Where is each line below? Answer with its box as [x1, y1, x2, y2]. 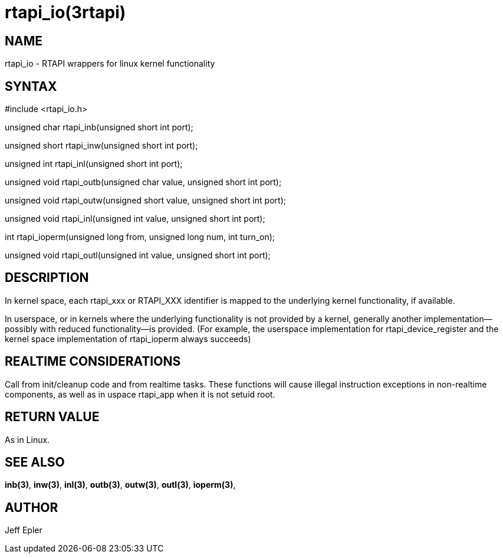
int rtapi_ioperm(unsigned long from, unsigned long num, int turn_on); [5, 232, 275, 242]
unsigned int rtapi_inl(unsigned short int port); [5, 159, 183, 169]
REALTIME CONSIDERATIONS [5, 354, 181, 369]
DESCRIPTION [5, 270, 89, 285]
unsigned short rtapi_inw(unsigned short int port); [5, 140, 198, 151]
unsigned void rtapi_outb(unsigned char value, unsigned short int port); [5, 177, 282, 188]
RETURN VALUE [5, 409, 100, 425]
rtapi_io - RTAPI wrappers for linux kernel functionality [5, 58, 215, 69]
